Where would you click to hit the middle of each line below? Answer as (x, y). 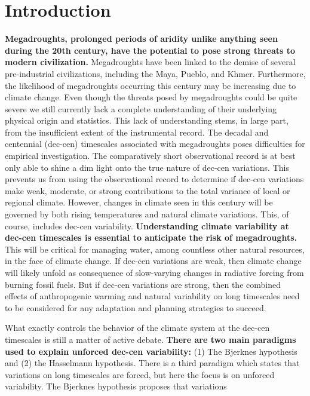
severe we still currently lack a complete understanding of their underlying (141, 108)
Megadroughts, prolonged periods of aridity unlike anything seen (141, 39)
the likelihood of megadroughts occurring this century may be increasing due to (151, 85)
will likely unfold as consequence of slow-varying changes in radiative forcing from (154, 272)
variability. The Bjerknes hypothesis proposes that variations (116, 386)
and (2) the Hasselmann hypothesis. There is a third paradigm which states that (152, 363)
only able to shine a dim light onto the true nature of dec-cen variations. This (147, 167)
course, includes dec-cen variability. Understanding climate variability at (147, 225)
